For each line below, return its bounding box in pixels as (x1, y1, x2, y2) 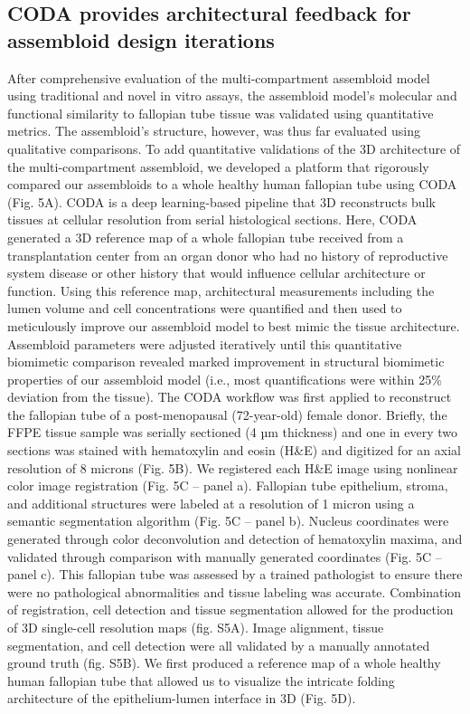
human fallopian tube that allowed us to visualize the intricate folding (7, 671, 395, 690)
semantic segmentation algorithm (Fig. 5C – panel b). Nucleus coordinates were (7, 511, 449, 530)
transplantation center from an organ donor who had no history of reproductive (7, 245, 448, 264)
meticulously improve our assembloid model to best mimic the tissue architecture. (7, 316, 460, 335)
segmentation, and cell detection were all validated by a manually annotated (7, 635, 430, 654)
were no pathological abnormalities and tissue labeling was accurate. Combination (7, 582, 462, 601)
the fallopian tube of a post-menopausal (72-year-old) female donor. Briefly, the (7, 405, 447, 424)
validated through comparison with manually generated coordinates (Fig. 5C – (7, 547, 442, 566)
